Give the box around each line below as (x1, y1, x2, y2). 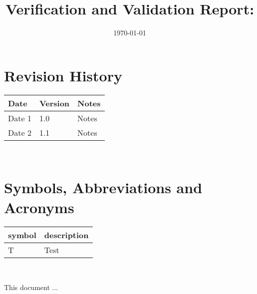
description (44, 229, 89, 241)
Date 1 (8, 112, 31, 124)
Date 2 (8, 126, 31, 138)
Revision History (4, 65, 122, 85)
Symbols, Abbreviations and (4, 177, 203, 198)
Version (39, 97, 70, 109)
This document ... (4, 282, 58, 293)
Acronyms (4, 197, 74, 217)
